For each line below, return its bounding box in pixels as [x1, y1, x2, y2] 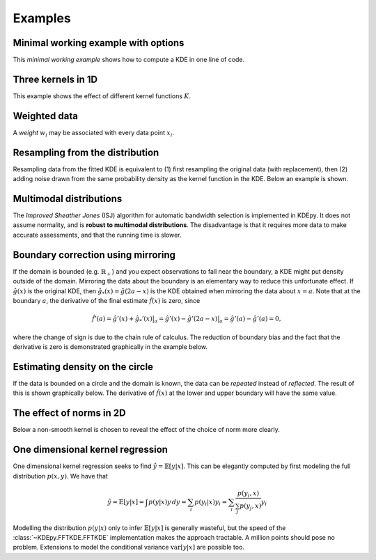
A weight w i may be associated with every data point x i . [13, 128, 174, 139]
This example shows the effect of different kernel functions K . [13, 91, 191, 100]
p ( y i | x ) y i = [194, 498, 228, 508]
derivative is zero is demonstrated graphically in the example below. [13, 343, 208, 351]
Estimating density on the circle [13, 361, 153, 373]
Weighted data [13, 110, 78, 122]
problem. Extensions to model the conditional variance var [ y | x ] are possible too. [13, 543, 245, 552]
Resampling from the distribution [13, 146, 159, 158]
